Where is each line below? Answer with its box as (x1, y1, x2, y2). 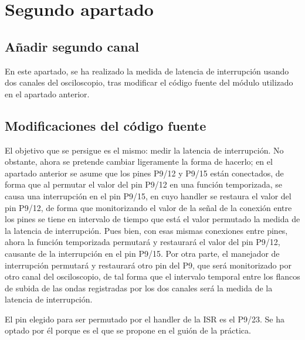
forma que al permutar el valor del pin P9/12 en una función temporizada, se (5, 178, 282, 191)
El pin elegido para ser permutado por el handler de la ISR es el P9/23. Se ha (5, 312, 284, 325)
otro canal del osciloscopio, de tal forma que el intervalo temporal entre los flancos (5, 270, 300, 283)
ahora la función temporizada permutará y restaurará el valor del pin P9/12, (5, 236, 280, 248)
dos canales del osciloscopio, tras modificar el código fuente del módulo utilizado (5, 76, 293, 89)
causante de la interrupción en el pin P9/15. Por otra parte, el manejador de (5, 247, 280, 259)
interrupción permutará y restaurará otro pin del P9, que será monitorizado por (5, 259, 292, 271)
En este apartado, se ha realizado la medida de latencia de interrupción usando (5, 64, 289, 77)
